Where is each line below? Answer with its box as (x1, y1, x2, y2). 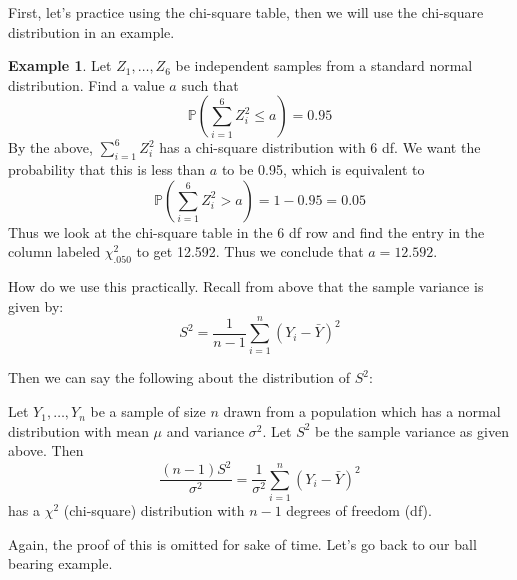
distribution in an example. (8, 21, 175, 42)
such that (181, 74, 239, 95)
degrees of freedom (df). (286, 500, 432, 521)
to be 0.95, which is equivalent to (221, 159, 425, 180)
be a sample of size (90, 401, 206, 422)
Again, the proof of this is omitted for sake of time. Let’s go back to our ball (8, 533, 477, 554)
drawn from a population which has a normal (223, 401, 501, 422)
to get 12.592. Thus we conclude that (136, 241, 364, 262)
